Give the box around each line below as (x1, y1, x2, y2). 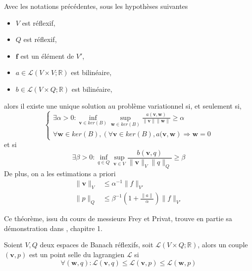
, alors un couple (198, 239, 248, 250)
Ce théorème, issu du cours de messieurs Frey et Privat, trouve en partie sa (4, 213, 232, 224)
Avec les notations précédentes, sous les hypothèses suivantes (4, 1, 188, 11)
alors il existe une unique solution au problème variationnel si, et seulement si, (4, 100, 242, 111)
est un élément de (20, 50, 74, 61)
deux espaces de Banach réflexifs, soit (40, 239, 153, 250)
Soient (4, 239, 23, 250)
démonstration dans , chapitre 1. (4, 223, 102, 233)
